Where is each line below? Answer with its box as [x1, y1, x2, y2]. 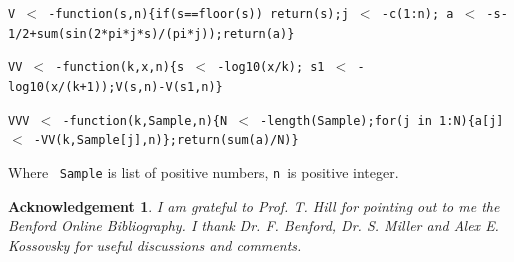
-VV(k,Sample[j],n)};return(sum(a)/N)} [33, 133, 299, 148]
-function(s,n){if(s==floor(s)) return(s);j [48, 7, 349, 21]
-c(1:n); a [381, 7, 454, 21]
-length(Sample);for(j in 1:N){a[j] [260, 113, 504, 128]
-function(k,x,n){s [55, 60, 185, 75]
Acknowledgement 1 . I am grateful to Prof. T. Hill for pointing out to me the [8, 195, 500, 216]
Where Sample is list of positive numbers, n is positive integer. [8, 161, 399, 182]
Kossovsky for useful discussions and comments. [8, 234, 302, 255]
